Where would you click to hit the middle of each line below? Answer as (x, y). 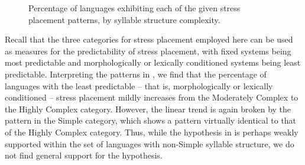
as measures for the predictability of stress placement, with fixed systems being (148, 51)
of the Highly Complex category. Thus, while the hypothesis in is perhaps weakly (152, 132)
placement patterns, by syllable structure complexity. (124, 19)
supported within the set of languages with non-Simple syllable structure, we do (150, 143)
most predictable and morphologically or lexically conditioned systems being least (153, 62)
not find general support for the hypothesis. (84, 155)
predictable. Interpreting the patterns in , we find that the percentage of (136, 74)
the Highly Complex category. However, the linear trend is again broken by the (148, 109)
